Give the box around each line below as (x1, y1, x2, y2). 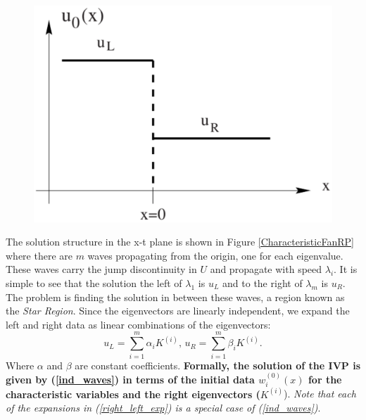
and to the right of (222, 276, 303, 291)
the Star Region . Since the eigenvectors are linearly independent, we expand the (6, 303, 350, 318)
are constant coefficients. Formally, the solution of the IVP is (75, 357, 360, 372)
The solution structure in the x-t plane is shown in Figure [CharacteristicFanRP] (6, 234, 354, 249)
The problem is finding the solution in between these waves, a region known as (6, 289, 345, 304)
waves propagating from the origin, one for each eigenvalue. (87, 248, 343, 262)
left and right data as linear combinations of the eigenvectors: (6, 317, 271, 331)
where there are (6, 248, 72, 262)
